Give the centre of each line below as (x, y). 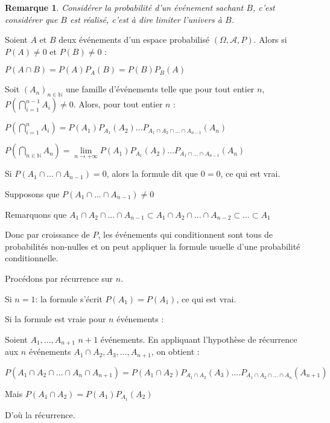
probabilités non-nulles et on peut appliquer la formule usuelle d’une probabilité (153, 246)
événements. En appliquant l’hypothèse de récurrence (199, 339)
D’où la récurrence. (40, 414)
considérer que (31, 19)
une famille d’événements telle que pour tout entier (160, 89)
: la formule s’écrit (69, 298)
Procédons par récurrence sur (59, 278)
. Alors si (270, 40)
